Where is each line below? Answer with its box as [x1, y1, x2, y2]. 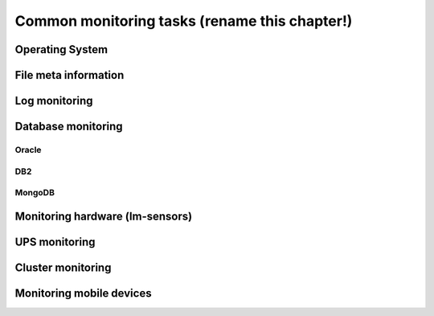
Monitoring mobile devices [14, 286, 152, 300]
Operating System [14, 43, 108, 56]
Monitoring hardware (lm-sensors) [14, 209, 193, 223]
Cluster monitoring [14, 261, 112, 274]
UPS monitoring [14, 235, 96, 248]
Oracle [14, 144, 42, 155]
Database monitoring [14, 120, 124, 133]
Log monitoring [14, 94, 93, 108]
